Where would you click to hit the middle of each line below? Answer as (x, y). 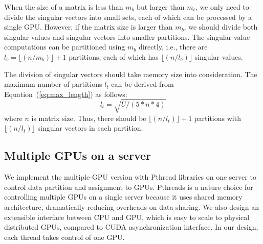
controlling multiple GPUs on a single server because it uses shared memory (123, 197)
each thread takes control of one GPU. (64, 237)
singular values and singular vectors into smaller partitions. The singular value (127, 36)
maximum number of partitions (53, 84)
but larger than (161, 7)
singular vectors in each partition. (90, 128)
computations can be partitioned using (65, 47)
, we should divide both (221, 27)
